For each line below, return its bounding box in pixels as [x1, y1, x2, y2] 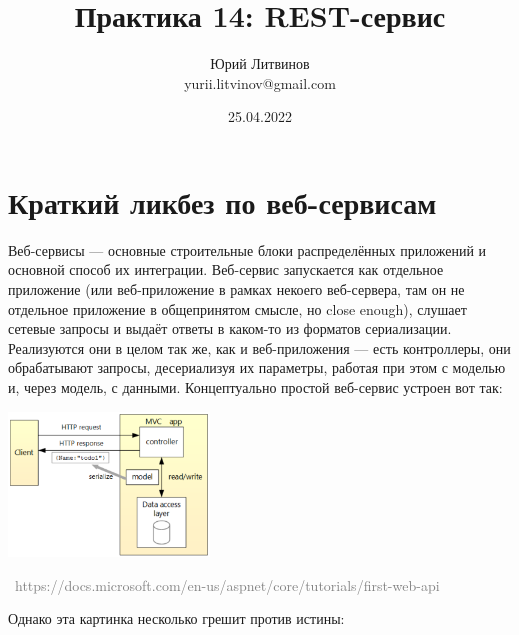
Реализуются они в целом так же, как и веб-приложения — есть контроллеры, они [8, 337, 511, 358]
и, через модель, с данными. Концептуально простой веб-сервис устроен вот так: [8, 377, 503, 397]
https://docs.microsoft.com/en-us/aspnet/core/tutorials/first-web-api [14, 574, 440, 595]
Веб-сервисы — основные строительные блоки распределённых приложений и [8, 239, 487, 260]
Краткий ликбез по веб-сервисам [8, 181, 437, 222]
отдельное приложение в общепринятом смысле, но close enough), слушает [8, 298, 467, 319]
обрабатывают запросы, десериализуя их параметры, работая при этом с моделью [8, 357, 506, 378]
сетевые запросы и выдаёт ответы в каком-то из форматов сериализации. [8, 318, 452, 339]
